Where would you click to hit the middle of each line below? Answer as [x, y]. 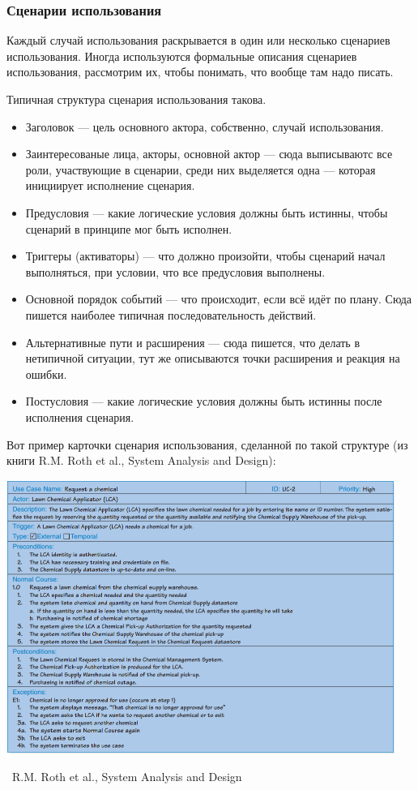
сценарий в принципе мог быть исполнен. [129, 228]
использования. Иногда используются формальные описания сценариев [182, 56]
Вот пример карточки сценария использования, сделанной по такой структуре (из [207, 444]
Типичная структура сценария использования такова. [136, 99]
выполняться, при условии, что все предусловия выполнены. [175, 271]
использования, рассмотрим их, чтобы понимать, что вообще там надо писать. [200, 72]
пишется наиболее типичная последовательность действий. [171, 314]
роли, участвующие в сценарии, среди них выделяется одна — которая [200, 169]
